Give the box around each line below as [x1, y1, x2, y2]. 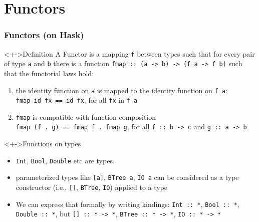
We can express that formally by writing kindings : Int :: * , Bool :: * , [16, 198, 239, 209]
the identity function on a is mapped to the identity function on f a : [16, 85, 227, 95]
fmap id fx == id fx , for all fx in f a [16, 95, 138, 105]
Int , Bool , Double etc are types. [16, 155, 115, 165]
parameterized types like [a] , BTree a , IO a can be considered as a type [16, 172, 239, 182]
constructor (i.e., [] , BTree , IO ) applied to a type [16, 182, 168, 192]
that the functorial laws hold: [4, 68, 94, 78]
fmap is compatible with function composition [16, 111, 156, 122]
